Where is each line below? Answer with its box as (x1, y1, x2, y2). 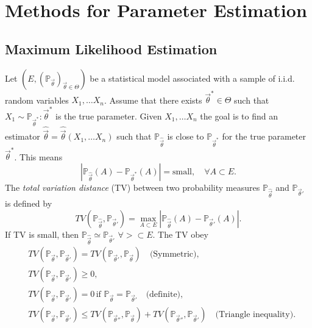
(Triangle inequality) (215, 310, 294, 319)
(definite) (146, 290, 181, 299)
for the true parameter (222, 130, 307, 143)
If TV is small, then (5, 227, 79, 240)
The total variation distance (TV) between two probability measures (5, 180, 260, 193)
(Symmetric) (149, 250, 197, 259)
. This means (14, 150, 63, 163)
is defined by (5, 197, 52, 210)
